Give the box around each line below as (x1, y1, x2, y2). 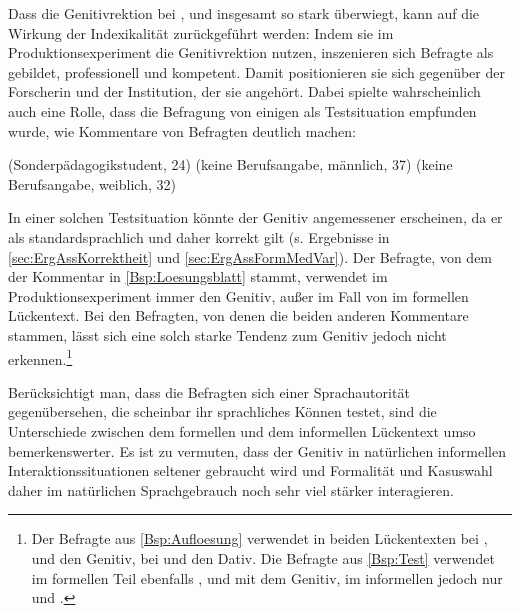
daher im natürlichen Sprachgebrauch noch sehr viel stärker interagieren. (8, 479, 454, 500)
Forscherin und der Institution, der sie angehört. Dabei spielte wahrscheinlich (8, 81, 481, 102)
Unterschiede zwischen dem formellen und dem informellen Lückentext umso (8, 420, 476, 441)
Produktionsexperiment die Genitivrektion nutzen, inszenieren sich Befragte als (8, 42, 494, 63)
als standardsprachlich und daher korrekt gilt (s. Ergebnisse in (8, 226, 390, 247)
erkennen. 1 (8, 345, 73, 369)
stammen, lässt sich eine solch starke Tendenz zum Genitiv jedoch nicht (8, 324, 447, 345)
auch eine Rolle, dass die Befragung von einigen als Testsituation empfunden (8, 100, 477, 121)
